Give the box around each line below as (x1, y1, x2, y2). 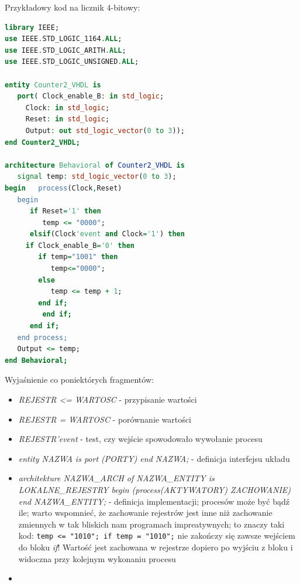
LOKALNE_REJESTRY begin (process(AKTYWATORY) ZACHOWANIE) (18, 483, 291, 495)
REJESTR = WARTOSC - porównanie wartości (18, 413, 191, 425)
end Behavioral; (5, 356, 68, 365)
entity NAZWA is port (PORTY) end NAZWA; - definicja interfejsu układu (18, 452, 290, 464)
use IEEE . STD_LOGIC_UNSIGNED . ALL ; (5, 57, 139, 66)
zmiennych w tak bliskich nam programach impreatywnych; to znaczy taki (18, 518, 285, 530)
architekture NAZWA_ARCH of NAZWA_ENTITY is (18, 472, 215, 484)
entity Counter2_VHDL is (5, 80, 101, 89)
